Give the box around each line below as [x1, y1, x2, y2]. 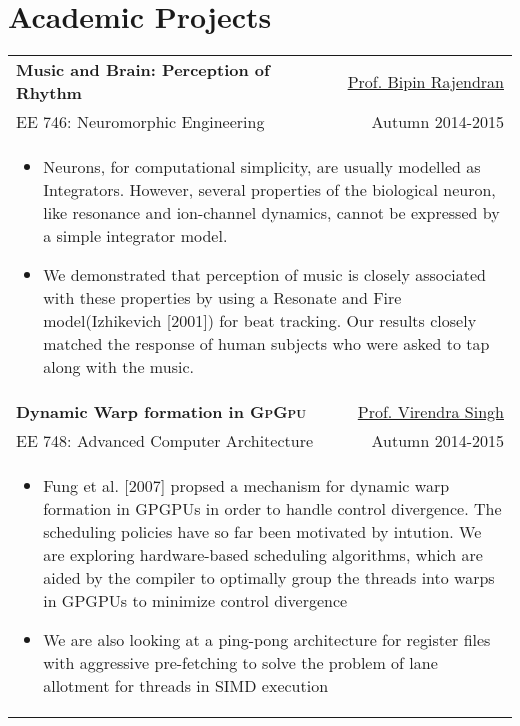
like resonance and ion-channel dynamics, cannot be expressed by [43, 201, 500, 225]
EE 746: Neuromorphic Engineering [16, 110, 265, 134]
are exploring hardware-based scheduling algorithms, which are [43, 543, 483, 567]
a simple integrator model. [43, 224, 228, 248]
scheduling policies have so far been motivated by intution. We [43, 520, 482, 544]
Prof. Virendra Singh [357, 400, 504, 424]
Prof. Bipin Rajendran [347, 69, 504, 93]
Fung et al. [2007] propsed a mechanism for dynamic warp [43, 474, 450, 498]
